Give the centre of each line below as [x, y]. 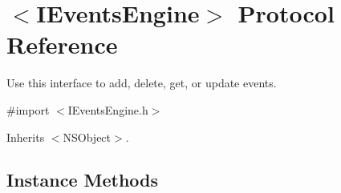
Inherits [26, 137]
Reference [62, 44]
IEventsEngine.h [108, 109]
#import [28, 109]
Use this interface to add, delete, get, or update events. [142, 83]
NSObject [87, 137]
